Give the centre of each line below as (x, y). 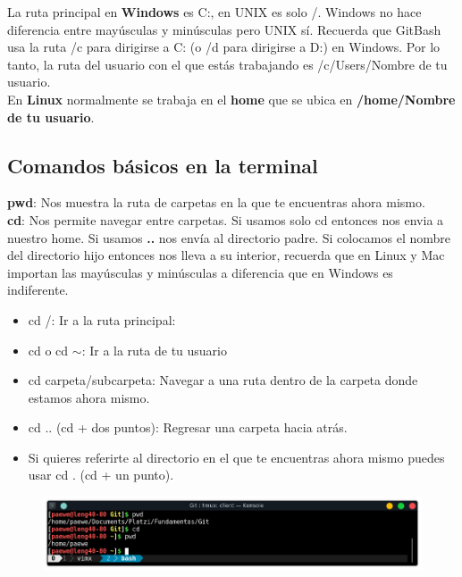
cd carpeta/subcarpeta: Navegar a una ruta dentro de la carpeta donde (223, 380)
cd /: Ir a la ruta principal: (102, 319)
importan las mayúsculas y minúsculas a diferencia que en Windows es (200, 272)
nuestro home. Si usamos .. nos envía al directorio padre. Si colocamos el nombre (229, 237)
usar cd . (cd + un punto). (101, 475)
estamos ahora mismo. (89, 397)
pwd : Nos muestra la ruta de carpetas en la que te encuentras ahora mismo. (216, 202)
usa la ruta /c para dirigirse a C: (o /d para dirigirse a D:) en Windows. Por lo (224, 47)
